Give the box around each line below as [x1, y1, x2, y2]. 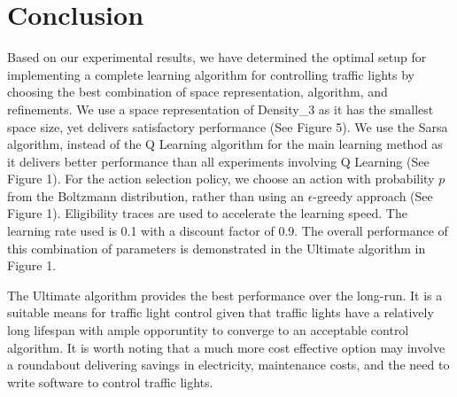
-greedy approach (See [313, 186, 433, 205]
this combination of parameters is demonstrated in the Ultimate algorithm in [7, 238, 426, 257]
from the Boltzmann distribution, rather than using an [7, 186, 305, 205]
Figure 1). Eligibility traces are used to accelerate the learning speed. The [7, 204, 407, 222]
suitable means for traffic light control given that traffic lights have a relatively [7, 303, 434, 322]
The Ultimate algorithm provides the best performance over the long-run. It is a [7, 285, 443, 304]
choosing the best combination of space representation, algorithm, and [7, 82, 388, 101]
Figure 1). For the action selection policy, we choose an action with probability [7, 169, 435, 188]
